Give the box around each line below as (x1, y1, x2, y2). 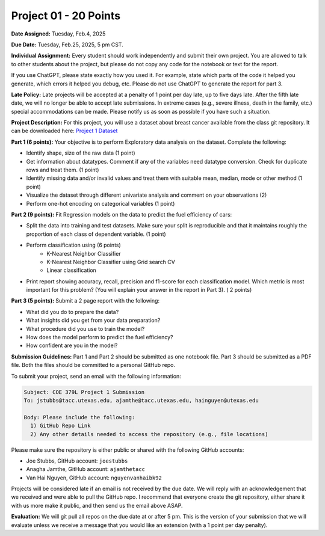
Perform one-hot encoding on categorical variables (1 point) (26, 200, 175, 207)
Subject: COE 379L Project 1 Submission (23, 389, 144, 395)
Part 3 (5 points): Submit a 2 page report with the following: (11, 297, 159, 304)
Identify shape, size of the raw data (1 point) (26, 149, 135, 156)
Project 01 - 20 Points (11, 9, 120, 22)
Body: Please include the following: (23, 414, 135, 420)
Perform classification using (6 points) (26, 241, 122, 249)
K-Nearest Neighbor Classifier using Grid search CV (46, 258, 176, 265)
